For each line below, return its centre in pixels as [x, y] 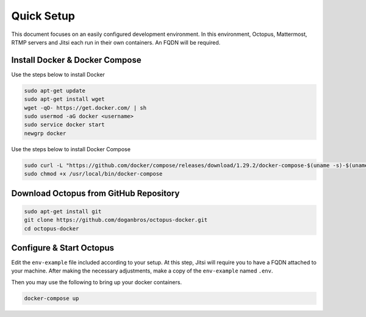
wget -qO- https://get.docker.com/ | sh [85, 108]
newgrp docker [45, 133]
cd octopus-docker [52, 228]
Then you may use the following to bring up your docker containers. [97, 282]
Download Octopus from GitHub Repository [95, 193]
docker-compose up [52, 298]
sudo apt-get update [55, 91]
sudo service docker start [64, 125]
